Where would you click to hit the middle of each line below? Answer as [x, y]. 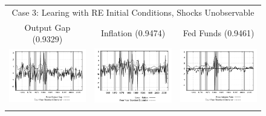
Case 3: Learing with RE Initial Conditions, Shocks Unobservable [133, 12]
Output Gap [47, 27]
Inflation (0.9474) [133, 33]
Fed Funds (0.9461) [219, 33]
